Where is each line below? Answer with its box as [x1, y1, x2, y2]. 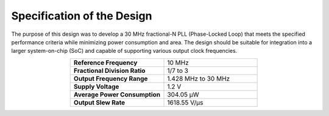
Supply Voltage [73, 82, 119, 90]
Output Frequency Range [73, 74, 148, 83]
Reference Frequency [73, 58, 138, 67]
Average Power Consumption [73, 90, 161, 98]
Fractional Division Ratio [73, 66, 146, 75]
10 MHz [167, 58, 189, 67]
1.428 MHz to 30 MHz [167, 74, 230, 83]
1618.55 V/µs [167, 98, 203, 106]
